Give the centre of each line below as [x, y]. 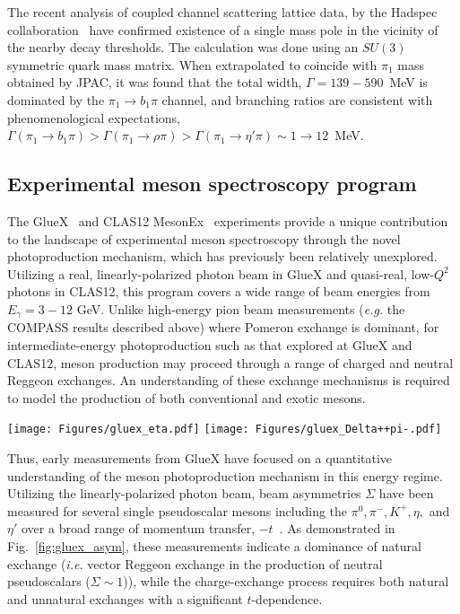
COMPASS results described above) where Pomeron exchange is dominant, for [223, 327]
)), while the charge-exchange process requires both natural [286, 581]
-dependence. [287, 598]
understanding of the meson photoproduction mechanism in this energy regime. [225, 475]
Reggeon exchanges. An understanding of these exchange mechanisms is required [229, 380]
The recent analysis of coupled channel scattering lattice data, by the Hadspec [222, 12]
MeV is [408, 82]
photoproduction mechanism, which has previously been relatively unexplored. [222, 256]
